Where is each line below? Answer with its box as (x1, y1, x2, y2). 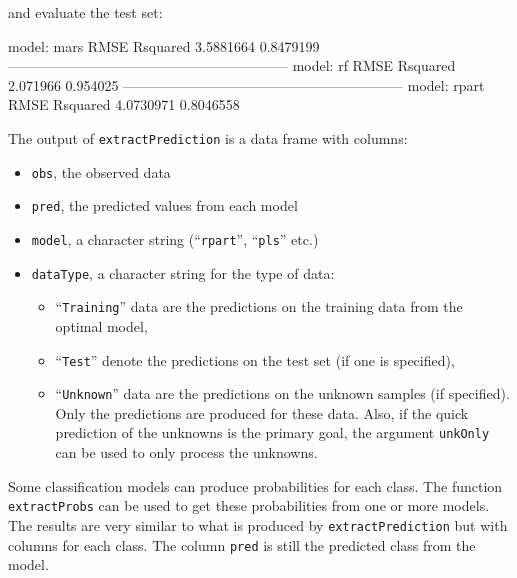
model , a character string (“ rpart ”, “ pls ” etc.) (31, 228, 319, 249)
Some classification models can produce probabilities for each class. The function (8, 475, 503, 496)
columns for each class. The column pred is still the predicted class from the (8, 534, 476, 555)
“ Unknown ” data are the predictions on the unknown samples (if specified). (55, 383, 510, 404)
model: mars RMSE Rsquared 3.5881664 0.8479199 (8, 35, 320, 56)
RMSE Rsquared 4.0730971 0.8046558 (8, 94, 240, 115)
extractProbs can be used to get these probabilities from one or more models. (8, 495, 490, 516)
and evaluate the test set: (8, 2, 163, 22)
